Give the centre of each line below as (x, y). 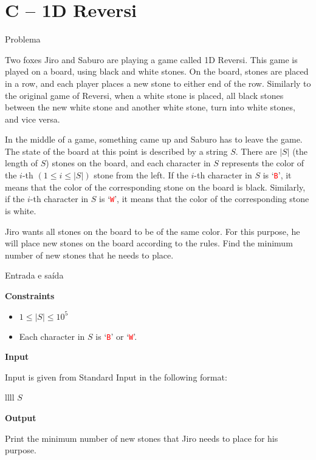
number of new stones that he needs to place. (89, 255)
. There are (256, 151)
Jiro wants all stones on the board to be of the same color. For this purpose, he (153, 231)
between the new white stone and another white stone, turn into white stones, (150, 107)
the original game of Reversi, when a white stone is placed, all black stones (144, 95)
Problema (23, 39)
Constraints (30, 295)
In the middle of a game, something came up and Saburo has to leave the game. (154, 139)
